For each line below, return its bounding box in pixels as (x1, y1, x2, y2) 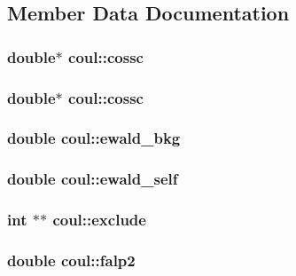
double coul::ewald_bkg (7, 127, 181, 149)
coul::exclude (52, 209, 146, 231)
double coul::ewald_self (7, 168, 178, 190)
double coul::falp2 (7, 248, 136, 271)
